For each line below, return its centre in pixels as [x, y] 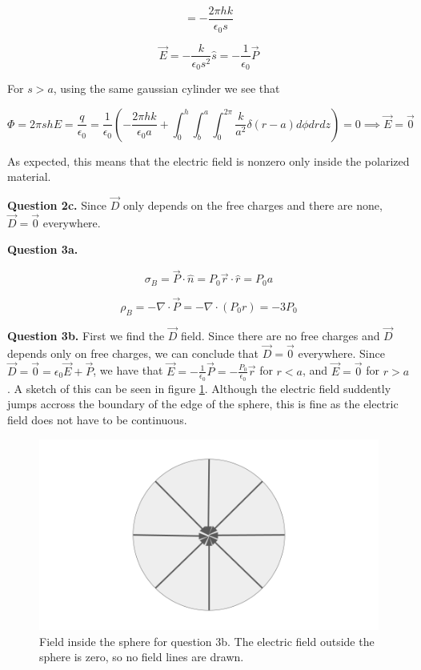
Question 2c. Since [57, 205]
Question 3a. [43, 249]
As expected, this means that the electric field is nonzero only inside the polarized [208, 160]
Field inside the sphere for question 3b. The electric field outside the [207, 641]
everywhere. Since [341, 353]
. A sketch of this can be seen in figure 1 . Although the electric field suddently [199, 388]
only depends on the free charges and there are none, [253, 205]
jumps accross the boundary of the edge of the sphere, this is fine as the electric [203, 404]
